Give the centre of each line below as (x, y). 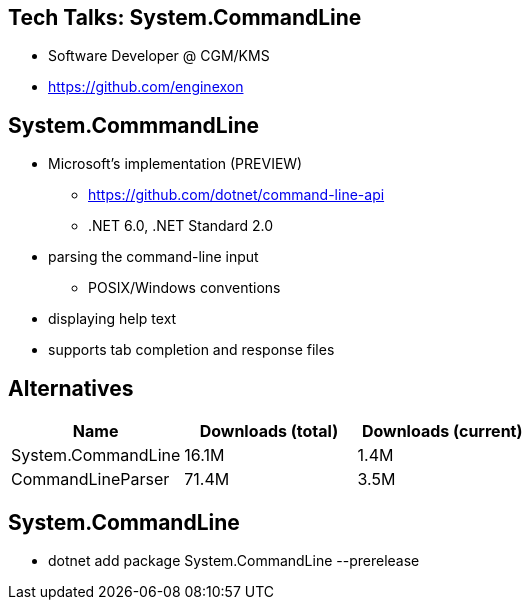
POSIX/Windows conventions (184, 288)
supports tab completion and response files (191, 350)
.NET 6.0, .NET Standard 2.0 (181, 226)
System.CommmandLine (133, 125)
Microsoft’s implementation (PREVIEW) (175, 164)
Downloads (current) (442, 431)
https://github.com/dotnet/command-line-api (236, 195)
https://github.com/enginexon (146, 87)
